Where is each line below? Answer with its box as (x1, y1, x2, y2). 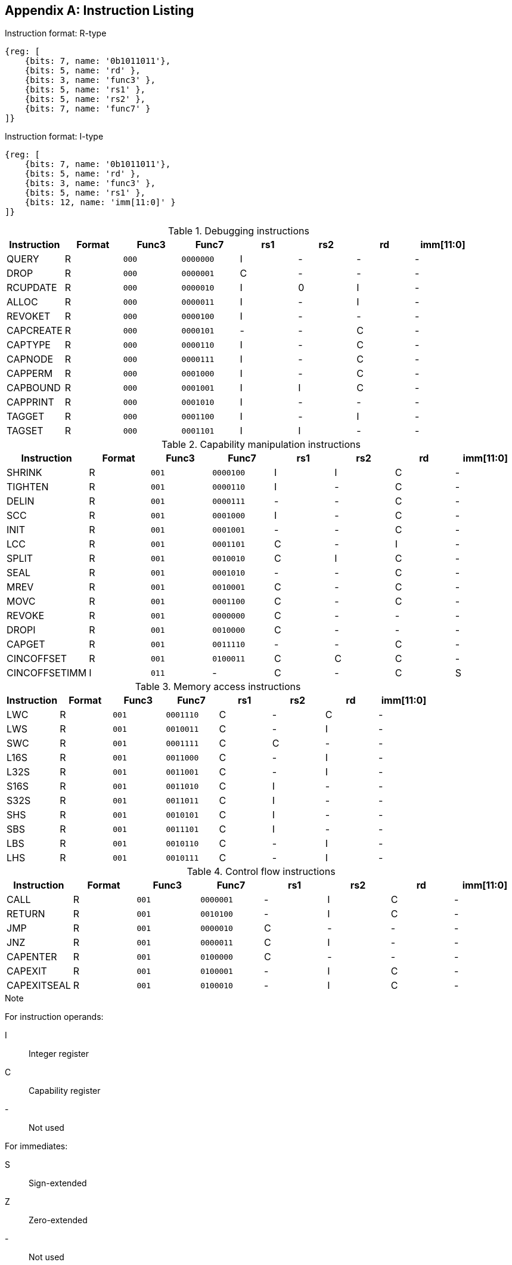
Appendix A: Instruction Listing (5, 3, 194, 18)
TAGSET (7, 425, 44, 437)
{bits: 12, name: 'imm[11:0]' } (24, 197, 176, 208)
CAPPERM (7, 367, 53, 380)
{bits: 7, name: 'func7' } (24, 104, 151, 114)
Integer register (29, 1049, 89, 1059)
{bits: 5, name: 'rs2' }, (24, 94, 146, 104)
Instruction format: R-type (5, 28, 107, 39)
